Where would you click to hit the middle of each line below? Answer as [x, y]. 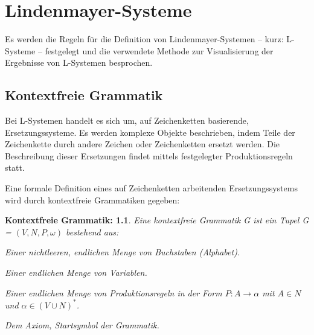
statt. [15, 168]
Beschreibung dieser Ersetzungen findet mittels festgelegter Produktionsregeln [149, 155]
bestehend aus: [92, 231]
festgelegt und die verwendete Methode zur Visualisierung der [159, 50]
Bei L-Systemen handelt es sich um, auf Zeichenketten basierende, [127, 120]
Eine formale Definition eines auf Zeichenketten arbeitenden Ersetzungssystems [151, 188]
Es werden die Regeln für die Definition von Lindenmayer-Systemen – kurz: [144, 39]
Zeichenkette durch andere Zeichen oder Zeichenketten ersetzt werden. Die [143, 144]
